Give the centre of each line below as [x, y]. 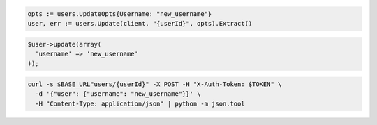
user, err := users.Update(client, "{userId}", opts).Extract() [140, 23]
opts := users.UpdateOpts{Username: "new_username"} [120, 14]
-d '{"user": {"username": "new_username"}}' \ [118, 94]
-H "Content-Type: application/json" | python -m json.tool [140, 103]
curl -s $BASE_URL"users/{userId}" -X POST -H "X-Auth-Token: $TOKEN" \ [155, 84]
